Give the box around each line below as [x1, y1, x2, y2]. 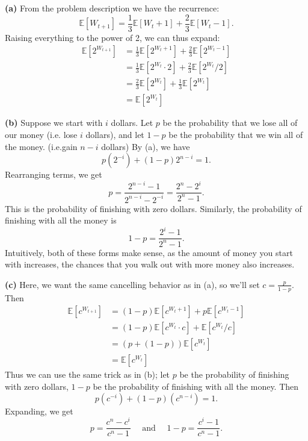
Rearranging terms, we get [5, 168, 102, 181]
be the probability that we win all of [168, 128, 303, 140]
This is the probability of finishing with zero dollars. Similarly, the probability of [5, 202, 302, 214]
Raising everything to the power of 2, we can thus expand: [5, 31, 220, 43]
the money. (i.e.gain [5, 140, 78, 152]
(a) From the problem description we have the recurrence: [5, 2, 220, 14]
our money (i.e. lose [5, 128, 78, 140]
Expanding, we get [5, 404, 73, 417]
